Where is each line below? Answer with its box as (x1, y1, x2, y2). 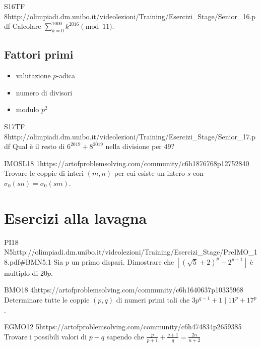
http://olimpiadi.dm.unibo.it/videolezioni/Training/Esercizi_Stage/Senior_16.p (8, 11, 256, 21)
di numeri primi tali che (116, 294, 190, 305)
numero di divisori (16, 87, 73, 97)
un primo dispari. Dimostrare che (71, 256, 174, 267)
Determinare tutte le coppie (4, 294, 90, 305)
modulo (16, 104, 39, 115)
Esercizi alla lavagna (4, 207, 147, 228)
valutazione (16, 70, 51, 81)
